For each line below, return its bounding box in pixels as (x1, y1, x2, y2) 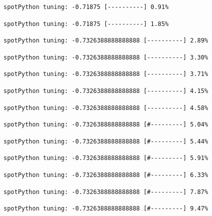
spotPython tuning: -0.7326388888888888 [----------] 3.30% (4, 53, 208, 61)
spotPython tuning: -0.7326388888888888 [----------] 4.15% (4, 87, 208, 94)
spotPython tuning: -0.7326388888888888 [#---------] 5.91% (4, 154, 208, 162)
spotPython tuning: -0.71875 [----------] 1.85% (4, 20, 169, 27)
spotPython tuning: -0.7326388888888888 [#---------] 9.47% (4, 205, 208, 212)
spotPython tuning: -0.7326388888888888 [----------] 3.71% (4, 70, 208, 78)
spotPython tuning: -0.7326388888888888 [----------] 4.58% (4, 104, 208, 111)
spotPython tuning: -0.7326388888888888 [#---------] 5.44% (4, 137, 208, 145)
